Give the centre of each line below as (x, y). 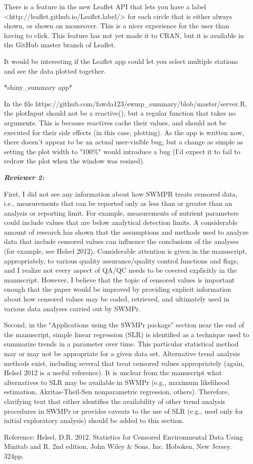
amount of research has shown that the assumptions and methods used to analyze (126, 232)
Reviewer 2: (24, 177)
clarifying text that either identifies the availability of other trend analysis (115, 401)
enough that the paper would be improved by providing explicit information (118, 289)
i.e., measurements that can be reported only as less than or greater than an (118, 203)
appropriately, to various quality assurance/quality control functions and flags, (121, 260)
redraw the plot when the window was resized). (74, 161)
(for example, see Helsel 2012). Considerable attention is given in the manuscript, (126, 251)
